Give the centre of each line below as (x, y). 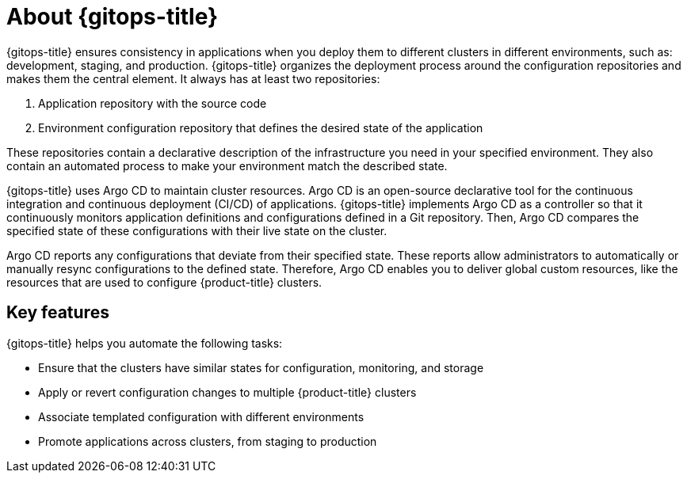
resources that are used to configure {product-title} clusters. (164, 282)
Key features (58, 313)
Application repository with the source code (153, 103)
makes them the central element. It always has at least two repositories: (193, 78)
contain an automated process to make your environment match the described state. (227, 165)
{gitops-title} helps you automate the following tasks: (145, 343)
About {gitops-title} (113, 17)
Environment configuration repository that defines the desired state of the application (261, 127)
